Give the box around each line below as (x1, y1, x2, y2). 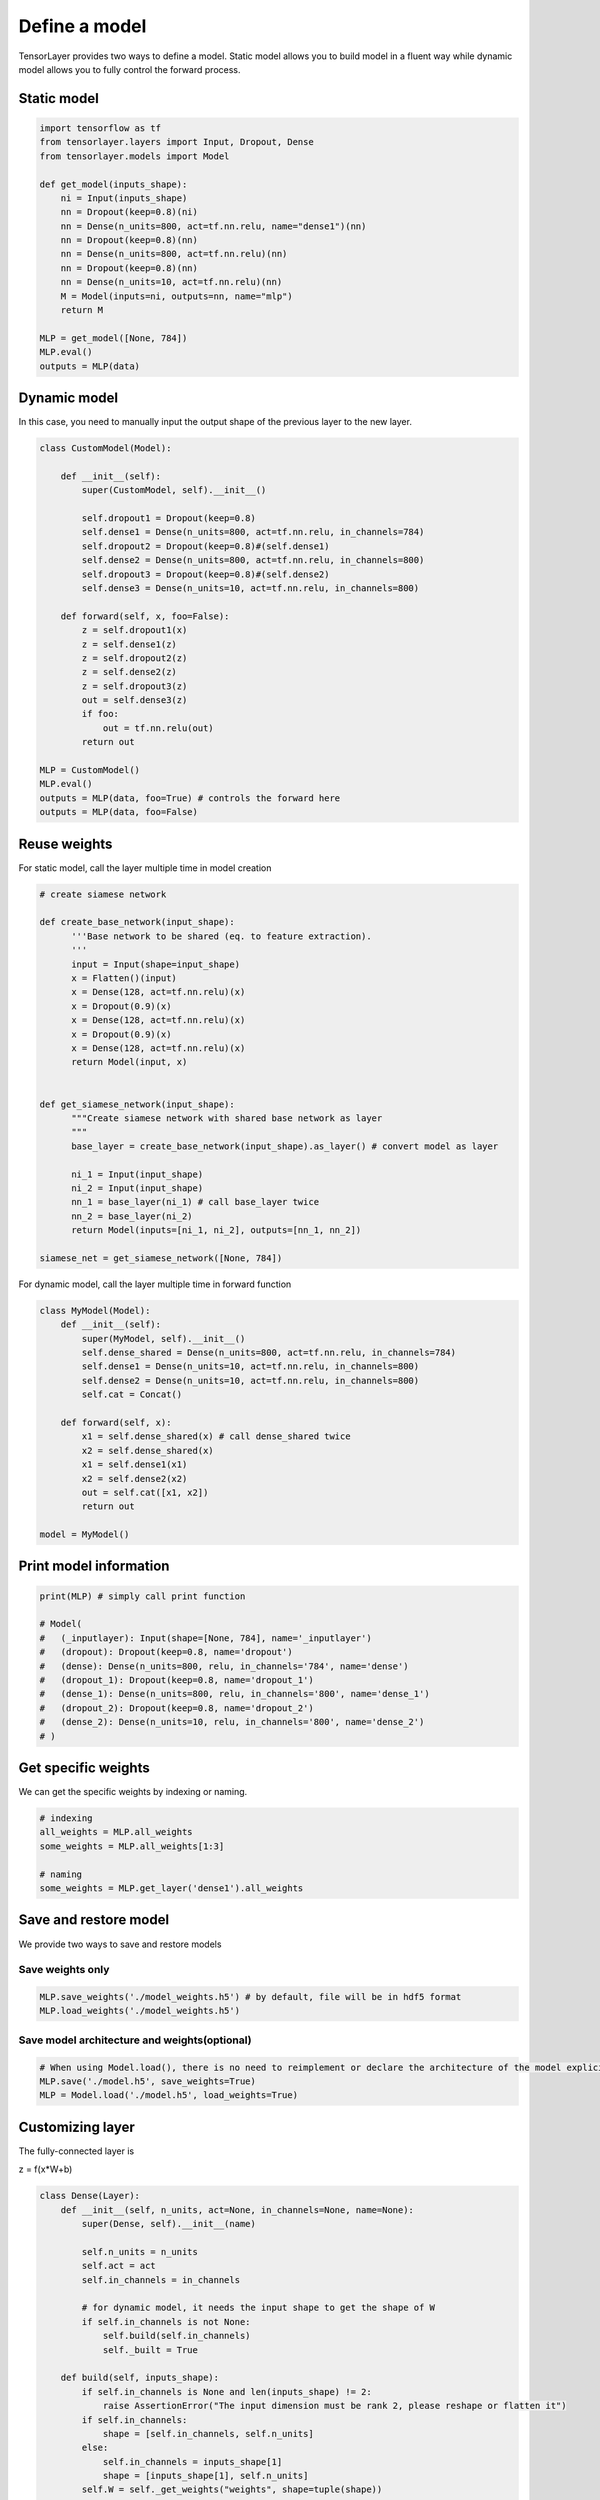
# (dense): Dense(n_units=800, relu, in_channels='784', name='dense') (39, 1660, 409, 1672)
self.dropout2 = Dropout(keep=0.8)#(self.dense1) (81, 540, 330, 552)
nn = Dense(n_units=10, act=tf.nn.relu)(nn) (60, 276, 283, 288)
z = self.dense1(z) (81, 638, 177, 650)
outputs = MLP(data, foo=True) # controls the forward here (39, 792, 341, 804)
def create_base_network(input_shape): (39, 916, 235, 928)
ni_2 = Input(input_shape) (71, 1182, 204, 1194)
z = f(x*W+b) (18, 2163, 73, 2175)
